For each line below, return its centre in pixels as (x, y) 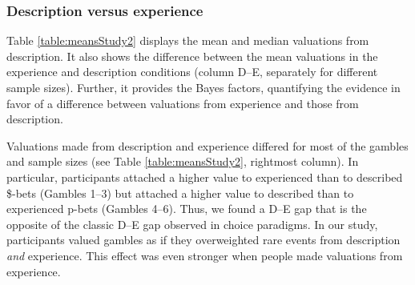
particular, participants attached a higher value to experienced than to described (205, 177)
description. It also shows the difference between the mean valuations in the (192, 56)
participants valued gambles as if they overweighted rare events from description (203, 240)
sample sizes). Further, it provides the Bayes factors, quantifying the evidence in (203, 87)
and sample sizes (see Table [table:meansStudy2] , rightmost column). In (183, 161)
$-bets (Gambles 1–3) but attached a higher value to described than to (180, 193)
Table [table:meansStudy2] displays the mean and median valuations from (188, 40)
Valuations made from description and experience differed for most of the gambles (207, 145)
